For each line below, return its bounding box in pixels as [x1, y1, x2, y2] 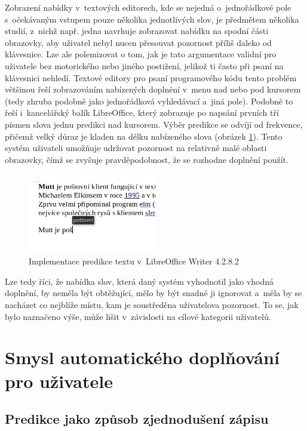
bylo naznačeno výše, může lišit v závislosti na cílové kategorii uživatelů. [5, 310, 271, 322]
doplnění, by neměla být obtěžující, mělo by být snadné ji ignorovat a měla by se [5, 287, 302, 299]
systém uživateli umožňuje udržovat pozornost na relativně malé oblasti [5, 141, 267, 154]
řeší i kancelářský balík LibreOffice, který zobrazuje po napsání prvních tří [5, 106, 279, 119]
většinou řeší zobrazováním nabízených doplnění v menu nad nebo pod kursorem [5, 83, 301, 96]
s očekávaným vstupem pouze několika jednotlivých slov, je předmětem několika [5, 13, 299, 25]
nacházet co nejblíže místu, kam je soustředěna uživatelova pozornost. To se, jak [5, 298, 299, 311]
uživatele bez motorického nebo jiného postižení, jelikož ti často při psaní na [5, 59, 284, 72]
